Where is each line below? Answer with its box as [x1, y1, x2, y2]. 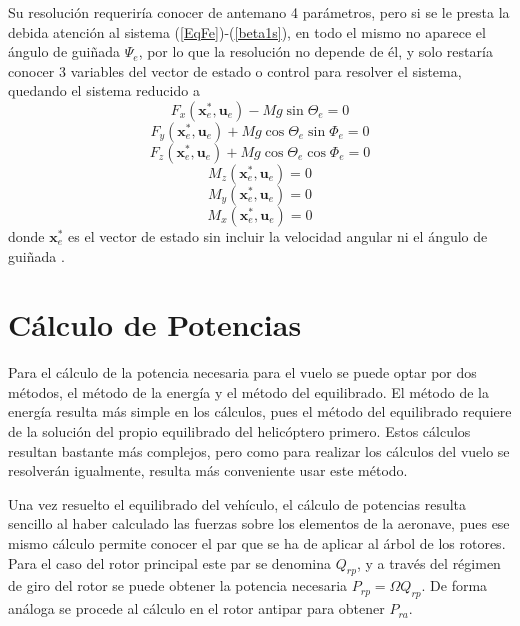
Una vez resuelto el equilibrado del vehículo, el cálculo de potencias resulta [8, 493, 467, 514]
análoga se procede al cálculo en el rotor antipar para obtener [8, 598, 385, 619]
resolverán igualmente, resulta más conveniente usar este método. [8, 460, 408, 481]
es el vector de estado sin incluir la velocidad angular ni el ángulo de [68, 225, 488, 246]
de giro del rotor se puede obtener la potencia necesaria [8, 575, 348, 596]
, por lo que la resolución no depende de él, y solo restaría [138, 41, 493, 62]
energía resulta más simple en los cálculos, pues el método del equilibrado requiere [8, 401, 512, 422]
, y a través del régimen [356, 552, 501, 573]
